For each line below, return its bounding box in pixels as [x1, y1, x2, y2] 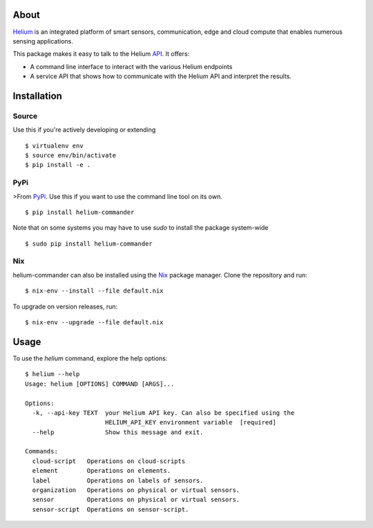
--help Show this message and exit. [32, 428, 204, 436]
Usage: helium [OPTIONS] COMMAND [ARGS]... [25, 380, 175, 388]
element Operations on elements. [32, 467, 171, 475]
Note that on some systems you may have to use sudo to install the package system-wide [12, 224, 269, 232]
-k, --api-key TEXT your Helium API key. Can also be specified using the [32, 409, 295, 417]
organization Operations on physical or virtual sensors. [32, 487, 240, 494]
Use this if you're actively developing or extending [12, 126, 156, 134]
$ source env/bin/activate [25, 152, 117, 159]
